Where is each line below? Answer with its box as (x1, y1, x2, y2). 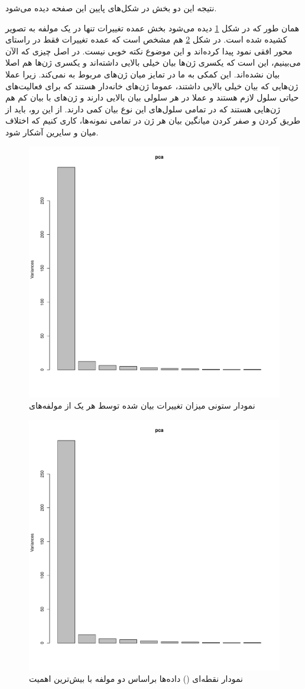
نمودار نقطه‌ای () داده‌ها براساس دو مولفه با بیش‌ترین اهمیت (29, 672, 243, 685)
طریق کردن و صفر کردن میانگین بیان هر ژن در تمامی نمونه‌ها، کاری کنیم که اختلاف (5, 114, 301, 127)
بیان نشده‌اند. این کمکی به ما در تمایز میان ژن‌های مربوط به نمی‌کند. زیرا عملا (5, 67, 280, 80)
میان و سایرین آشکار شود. (5, 125, 99, 138)
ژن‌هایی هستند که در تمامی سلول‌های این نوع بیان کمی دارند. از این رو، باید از (5, 102, 281, 115)
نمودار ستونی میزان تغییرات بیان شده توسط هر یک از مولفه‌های (29, 399, 255, 412)
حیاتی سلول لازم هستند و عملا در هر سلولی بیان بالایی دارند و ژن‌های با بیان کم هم (5, 91, 299, 103)
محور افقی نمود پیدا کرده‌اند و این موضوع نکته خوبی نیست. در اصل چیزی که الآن (5, 44, 293, 57)
